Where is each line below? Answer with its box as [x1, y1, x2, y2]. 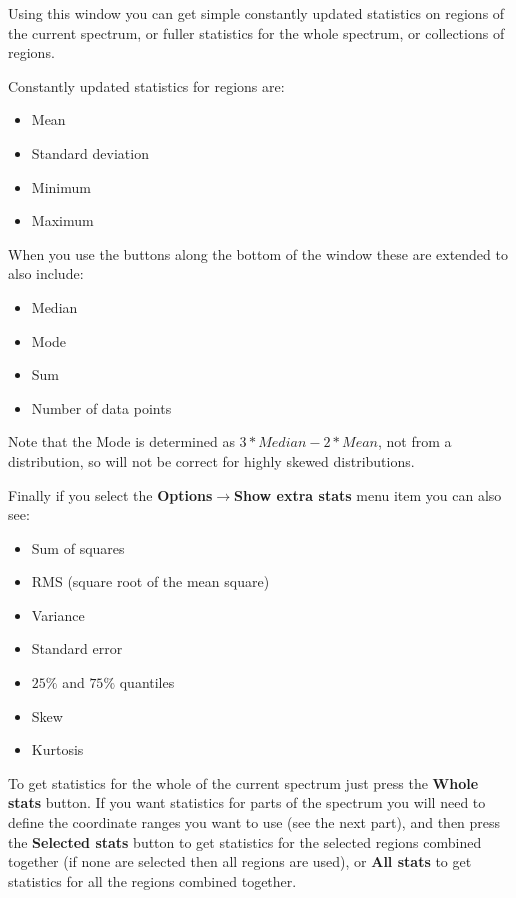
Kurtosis [31, 739, 84, 760]
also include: [8, 263, 84, 284]
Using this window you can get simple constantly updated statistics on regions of [8, 3, 505, 23]
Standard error [31, 638, 123, 659]
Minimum [31, 176, 91, 197]
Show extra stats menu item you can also [234, 484, 502, 505]
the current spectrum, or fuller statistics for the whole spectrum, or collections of [8, 22, 505, 43]
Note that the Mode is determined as [8, 431, 235, 452]
